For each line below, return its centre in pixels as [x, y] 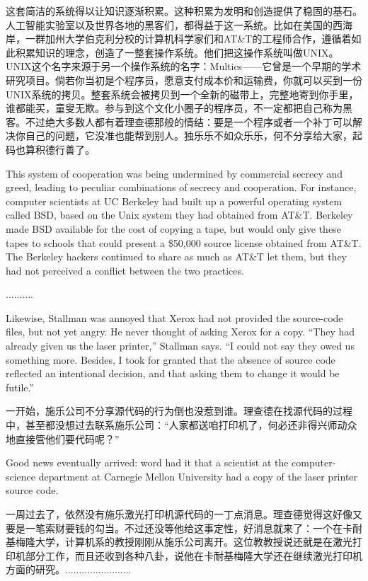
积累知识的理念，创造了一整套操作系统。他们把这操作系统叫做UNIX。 [177, 52]
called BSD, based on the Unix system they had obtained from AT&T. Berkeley [179, 215]
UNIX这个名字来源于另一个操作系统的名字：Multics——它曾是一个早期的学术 [184, 66]
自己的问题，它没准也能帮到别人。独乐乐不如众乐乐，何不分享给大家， [189, 136]
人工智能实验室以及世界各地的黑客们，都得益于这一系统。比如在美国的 [169, 24]
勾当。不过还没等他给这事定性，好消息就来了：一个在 [218, 528]
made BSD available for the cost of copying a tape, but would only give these [173, 228]
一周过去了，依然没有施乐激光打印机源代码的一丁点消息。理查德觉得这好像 [179, 514]
